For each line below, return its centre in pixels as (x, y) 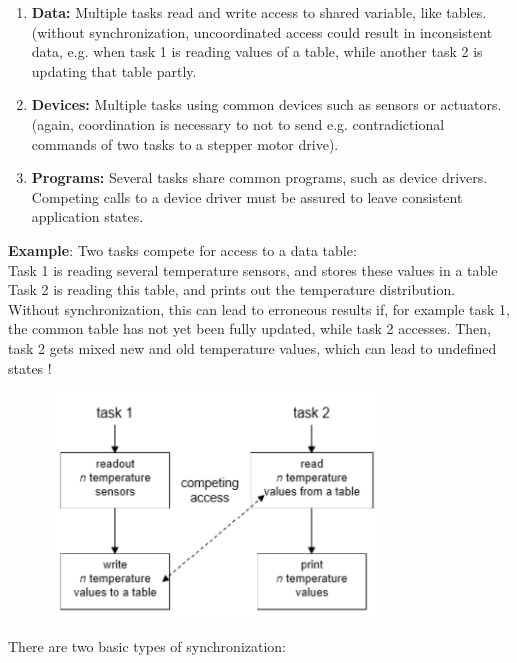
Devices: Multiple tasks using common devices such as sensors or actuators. (266, 104)
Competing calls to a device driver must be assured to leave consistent (247, 196)
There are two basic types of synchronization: (147, 646)
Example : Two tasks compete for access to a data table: (182, 249)
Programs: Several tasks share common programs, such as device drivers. (259, 177)
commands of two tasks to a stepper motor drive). (185, 143)
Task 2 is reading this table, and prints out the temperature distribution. (232, 289)
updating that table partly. (114, 70)
